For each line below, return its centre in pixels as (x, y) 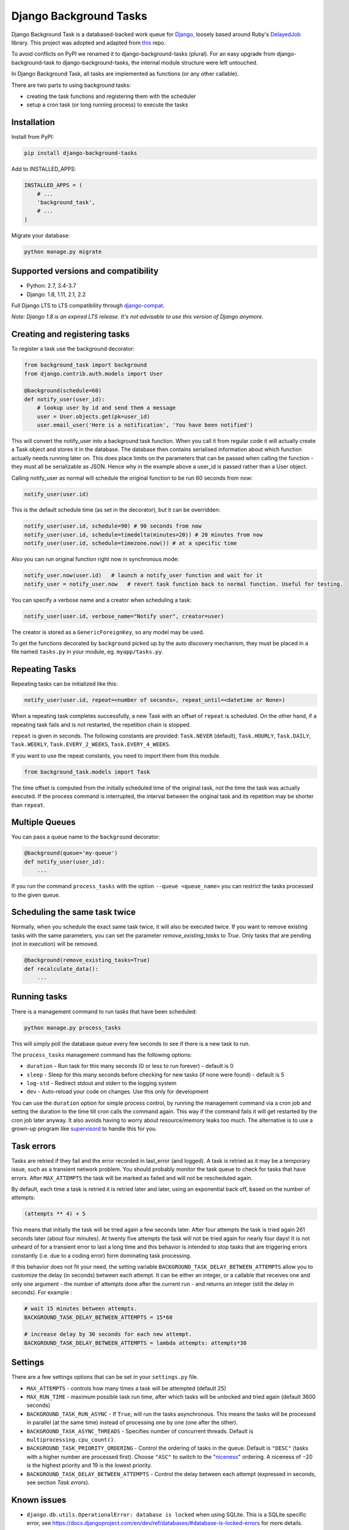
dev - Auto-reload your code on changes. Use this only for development (118, 1092)
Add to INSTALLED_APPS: (44, 169)
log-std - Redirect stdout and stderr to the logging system (101, 1083)
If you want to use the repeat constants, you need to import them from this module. (116, 755)
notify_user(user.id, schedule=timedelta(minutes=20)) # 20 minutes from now (143, 535)
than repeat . (28, 805)
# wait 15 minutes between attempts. (81, 1309)
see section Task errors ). (58, 1482)
